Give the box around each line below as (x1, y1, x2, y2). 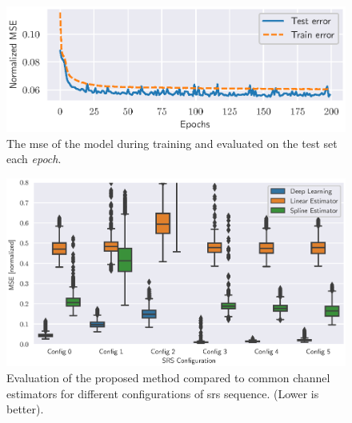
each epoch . (6, 150, 62, 167)
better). (6, 401, 44, 417)
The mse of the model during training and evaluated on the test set (6, 134, 338, 151)
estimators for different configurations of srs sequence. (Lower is (6, 385, 319, 401)
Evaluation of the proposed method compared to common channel (6, 369, 330, 385)
